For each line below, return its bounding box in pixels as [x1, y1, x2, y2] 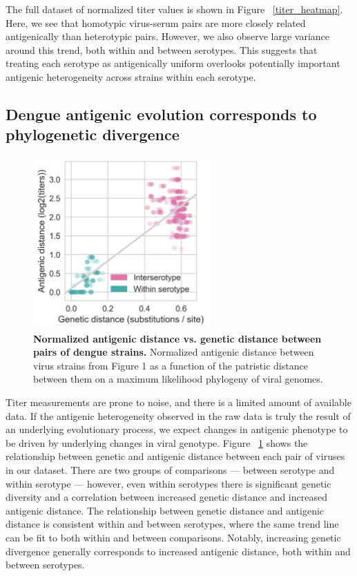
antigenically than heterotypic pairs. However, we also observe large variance [6, 29, 330, 44]
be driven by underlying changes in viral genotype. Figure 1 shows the [6, 435, 308, 450]
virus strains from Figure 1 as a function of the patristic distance [33, 358, 308, 372]
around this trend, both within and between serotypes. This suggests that [6, 42, 318, 57]
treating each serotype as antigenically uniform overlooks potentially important [6, 56, 340, 70]
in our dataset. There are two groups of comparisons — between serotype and [6, 463, 335, 477]
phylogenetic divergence [6, 124, 180, 145]
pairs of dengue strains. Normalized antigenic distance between [33, 345, 314, 359]
